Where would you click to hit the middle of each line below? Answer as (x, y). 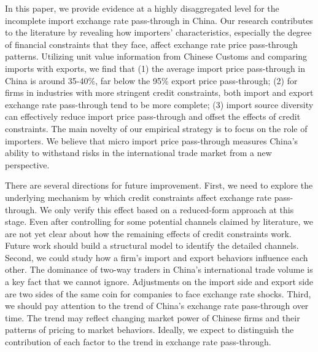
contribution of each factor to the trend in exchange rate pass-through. (138, 342)
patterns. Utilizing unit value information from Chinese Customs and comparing (156, 56)
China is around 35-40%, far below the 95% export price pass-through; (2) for (151, 80)
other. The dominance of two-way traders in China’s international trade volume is (159, 269)
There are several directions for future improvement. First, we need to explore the (159, 185)
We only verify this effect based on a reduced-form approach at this (167, 209)
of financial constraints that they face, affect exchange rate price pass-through (151, 44)
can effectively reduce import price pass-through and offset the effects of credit (153, 116)
